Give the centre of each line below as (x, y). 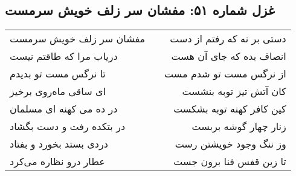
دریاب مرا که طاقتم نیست (64, 56)
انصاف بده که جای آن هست (229, 56)
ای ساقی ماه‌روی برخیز (58, 91)
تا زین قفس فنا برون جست (230, 161)
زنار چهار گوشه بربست (239, 126)
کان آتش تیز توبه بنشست (234, 91)
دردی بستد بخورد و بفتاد (59, 144)
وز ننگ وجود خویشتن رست (230, 144)
